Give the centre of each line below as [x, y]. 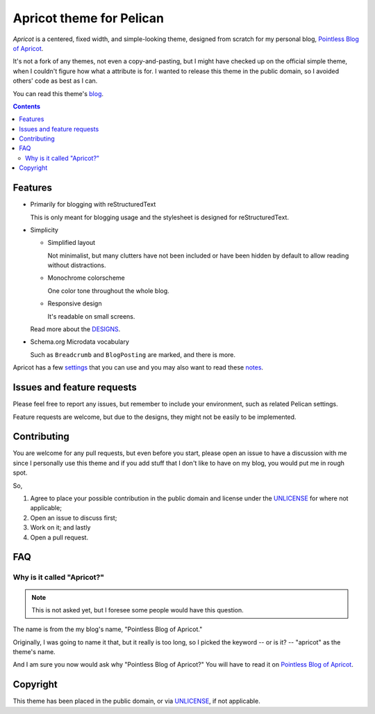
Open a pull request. [59, 537]
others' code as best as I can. [55, 81]
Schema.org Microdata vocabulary [80, 342]
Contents [27, 106]
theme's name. [34, 652]
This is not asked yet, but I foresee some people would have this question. [138, 610]
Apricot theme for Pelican [89, 18]
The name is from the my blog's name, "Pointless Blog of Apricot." [108, 629]
